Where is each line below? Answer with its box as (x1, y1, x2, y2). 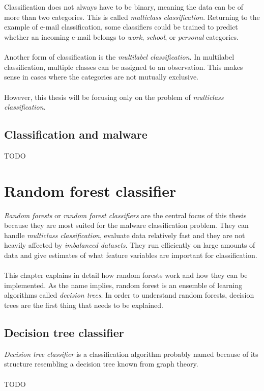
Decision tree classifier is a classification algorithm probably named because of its (4, 348, 258, 359)
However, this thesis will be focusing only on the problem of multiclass (4, 91, 224, 102)
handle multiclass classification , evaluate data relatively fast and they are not (4, 229, 245, 240)
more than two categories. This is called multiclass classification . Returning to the (4, 11, 260, 22)
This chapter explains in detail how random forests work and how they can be (4, 270, 248, 280)
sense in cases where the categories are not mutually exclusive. (4, 71, 199, 82)
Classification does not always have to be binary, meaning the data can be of (4, 2, 244, 12)
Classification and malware (4, 126, 148, 142)
